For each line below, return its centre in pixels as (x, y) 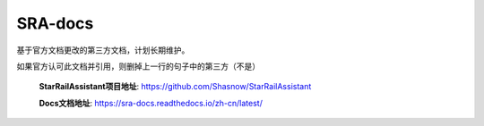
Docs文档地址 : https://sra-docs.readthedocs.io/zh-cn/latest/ (151, 103)
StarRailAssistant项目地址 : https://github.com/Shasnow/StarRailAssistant (175, 87)
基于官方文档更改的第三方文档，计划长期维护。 (103, 50)
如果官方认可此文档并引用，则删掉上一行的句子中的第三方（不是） (138, 66)
